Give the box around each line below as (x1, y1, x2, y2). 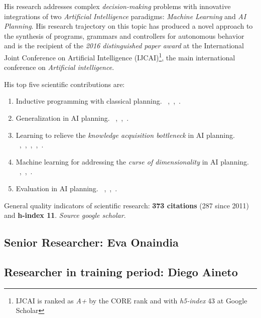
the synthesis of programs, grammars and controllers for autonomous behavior (4, 30, 244, 41)
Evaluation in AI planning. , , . (16, 183, 117, 193)
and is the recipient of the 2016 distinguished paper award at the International (4, 40, 244, 51)
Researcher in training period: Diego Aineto (4, 264, 238, 279)
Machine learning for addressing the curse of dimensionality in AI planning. (16, 156, 249, 167)
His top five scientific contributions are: (4, 78, 125, 89)
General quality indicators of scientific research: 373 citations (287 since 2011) (4, 200, 249, 210)
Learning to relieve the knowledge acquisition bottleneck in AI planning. (16, 129, 235, 140)
